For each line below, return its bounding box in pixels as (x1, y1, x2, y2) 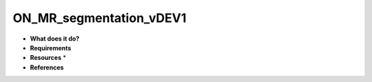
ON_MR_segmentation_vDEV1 (12, 10, 187, 25)
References (30, 63, 64, 72)
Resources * (30, 54, 67, 62)
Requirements (30, 43, 72, 52)
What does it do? (30, 34, 80, 43)
